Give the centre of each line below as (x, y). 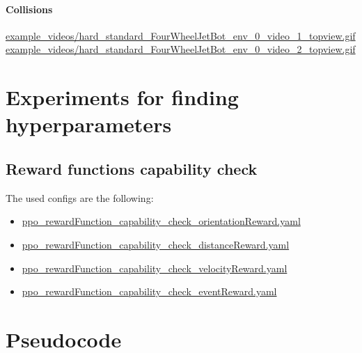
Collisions (29, 9)
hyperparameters (89, 124)
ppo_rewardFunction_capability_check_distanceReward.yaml (156, 244)
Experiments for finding (122, 97)
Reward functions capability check (132, 168)
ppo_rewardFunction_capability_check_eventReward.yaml (149, 291)
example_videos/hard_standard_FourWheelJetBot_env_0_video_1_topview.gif (181, 35)
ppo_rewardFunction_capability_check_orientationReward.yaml (161, 221)
